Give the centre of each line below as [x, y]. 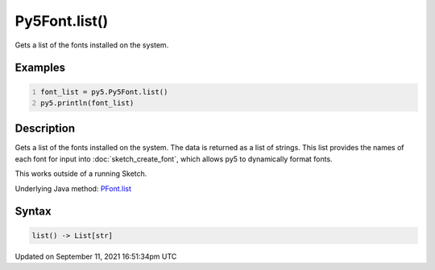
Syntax [33, 212]
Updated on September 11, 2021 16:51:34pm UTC [96, 256]
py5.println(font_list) [87, 103]
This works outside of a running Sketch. [81, 174]
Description [45, 129]
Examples [40, 68]
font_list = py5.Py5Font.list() [104, 92]
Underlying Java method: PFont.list [73, 188]
